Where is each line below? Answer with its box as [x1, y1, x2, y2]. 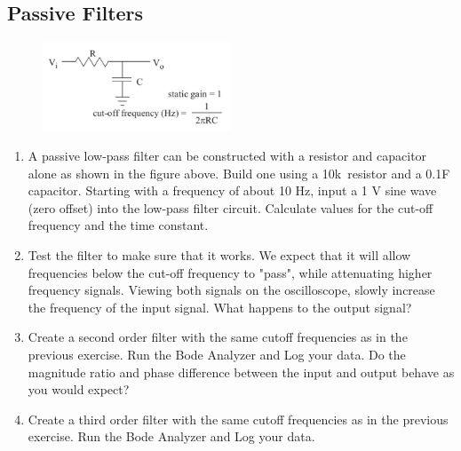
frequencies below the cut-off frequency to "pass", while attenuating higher [28, 263, 433, 281]
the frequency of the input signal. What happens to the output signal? [28, 297, 412, 316]
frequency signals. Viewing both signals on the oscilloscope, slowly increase [28, 281, 435, 299]
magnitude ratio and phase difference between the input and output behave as [28, 362, 455, 381]
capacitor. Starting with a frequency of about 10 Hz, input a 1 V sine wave [28, 181, 437, 200]
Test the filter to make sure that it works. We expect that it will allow [28, 246, 411, 265]
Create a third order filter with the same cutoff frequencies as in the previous [28, 409, 449, 428]
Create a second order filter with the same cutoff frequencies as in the [28, 328, 408, 346]
